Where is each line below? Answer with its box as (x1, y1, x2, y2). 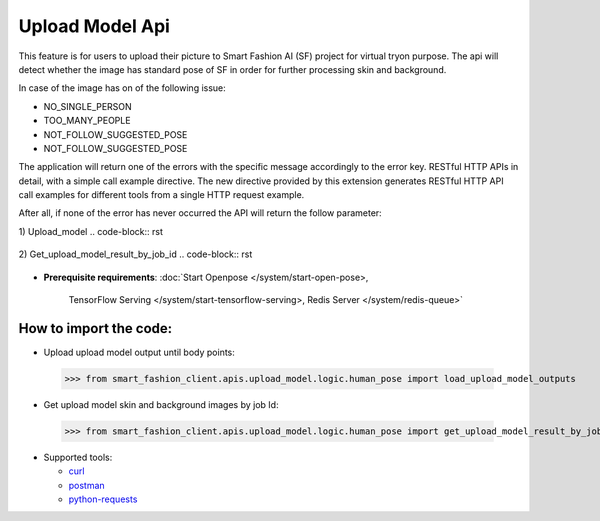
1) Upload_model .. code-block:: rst (18, 225, 164, 237)
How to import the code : (18, 320, 173, 337)
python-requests (68, 493, 138, 505)
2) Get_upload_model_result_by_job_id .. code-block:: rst (18, 248, 253, 260)
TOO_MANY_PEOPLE (43, 115, 131, 127)
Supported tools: (43, 451, 113, 463)
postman (68, 479, 105, 491)
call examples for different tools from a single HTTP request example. (18, 189, 305, 201)
